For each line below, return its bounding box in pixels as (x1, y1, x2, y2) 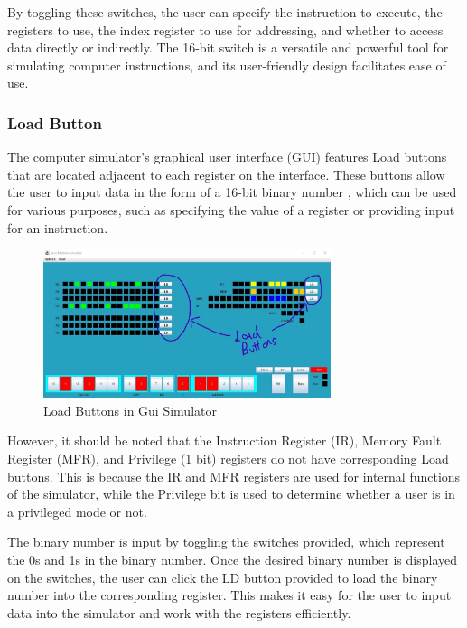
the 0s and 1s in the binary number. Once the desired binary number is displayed (7, 550, 457, 569)
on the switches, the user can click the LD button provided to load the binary (7, 567, 438, 586)
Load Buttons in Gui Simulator (43, 400, 217, 419)
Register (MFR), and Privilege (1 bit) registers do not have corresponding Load (7, 449, 449, 468)
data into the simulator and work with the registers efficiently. (7, 603, 351, 622)
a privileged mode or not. (7, 501, 147, 520)
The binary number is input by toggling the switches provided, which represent (7, 532, 445, 551)
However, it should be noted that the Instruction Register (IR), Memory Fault (7, 431, 442, 450)
